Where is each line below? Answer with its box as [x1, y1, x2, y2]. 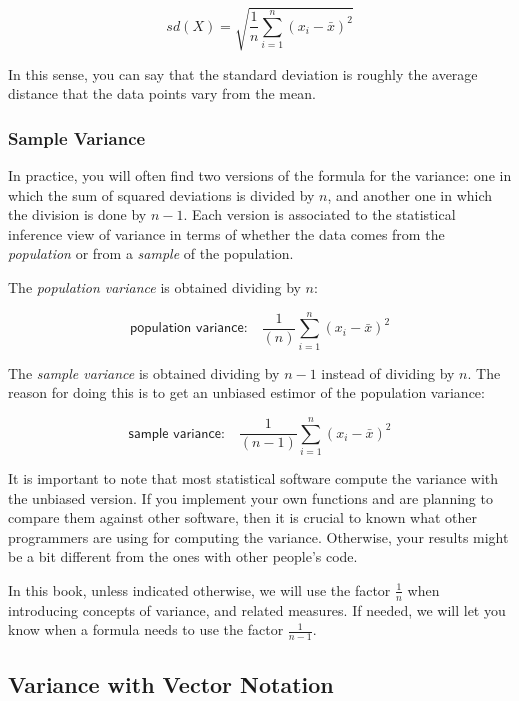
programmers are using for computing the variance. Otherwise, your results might [8, 526, 509, 547]
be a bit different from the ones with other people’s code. [8, 546, 358, 567]
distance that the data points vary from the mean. [8, 83, 316, 104]
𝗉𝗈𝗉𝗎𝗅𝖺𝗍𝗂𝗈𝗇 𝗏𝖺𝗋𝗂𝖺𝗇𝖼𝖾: [129, 321, 248, 336]
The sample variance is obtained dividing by [8, 362, 280, 383]
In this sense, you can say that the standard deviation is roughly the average [8, 63, 478, 84]
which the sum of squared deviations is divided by [8, 184, 315, 205]
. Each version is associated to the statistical [183, 204, 456, 225]
